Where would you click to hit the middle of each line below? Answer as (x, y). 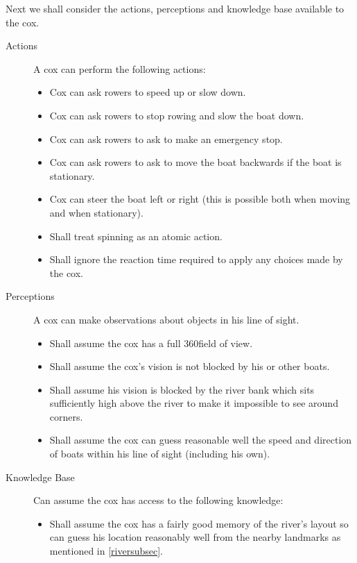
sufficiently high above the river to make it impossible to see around (194, 403)
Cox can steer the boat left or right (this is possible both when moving (200, 199)
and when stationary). (96, 212)
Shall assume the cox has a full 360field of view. (151, 343)
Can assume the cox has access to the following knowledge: (158, 500)
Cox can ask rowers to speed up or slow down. (148, 92)
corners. (66, 416)
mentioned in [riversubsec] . (106, 551)
